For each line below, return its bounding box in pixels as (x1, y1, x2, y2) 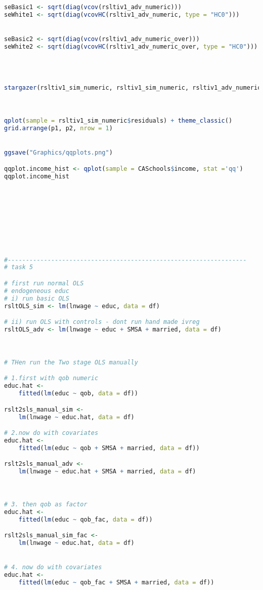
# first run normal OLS (4, 279, 84, 287)
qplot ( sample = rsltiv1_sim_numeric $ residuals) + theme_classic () (4, 117, 233, 125)
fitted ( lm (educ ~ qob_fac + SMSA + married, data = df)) (18, 579, 214, 586)
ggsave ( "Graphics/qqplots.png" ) (4, 149, 113, 157)
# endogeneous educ (4, 287, 69, 294)
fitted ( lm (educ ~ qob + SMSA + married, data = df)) (18, 444, 200, 452)
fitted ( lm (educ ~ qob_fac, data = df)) (18, 515, 153, 523)
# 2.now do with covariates (4, 429, 99, 437)
